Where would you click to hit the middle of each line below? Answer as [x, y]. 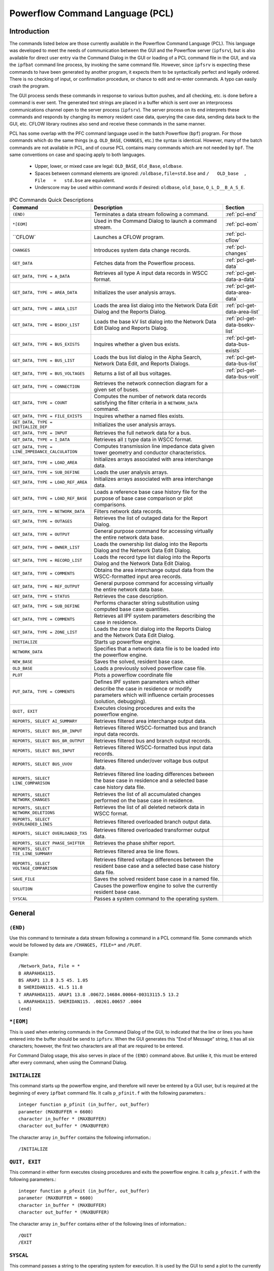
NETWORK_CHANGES [31, 800]
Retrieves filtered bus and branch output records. [153, 741]
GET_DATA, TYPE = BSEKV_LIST [46, 325]
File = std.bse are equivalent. [75, 180]
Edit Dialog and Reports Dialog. [131, 328]
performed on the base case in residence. [144, 801]
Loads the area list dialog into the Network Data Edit [156, 306]
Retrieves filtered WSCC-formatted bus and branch [155, 728]
